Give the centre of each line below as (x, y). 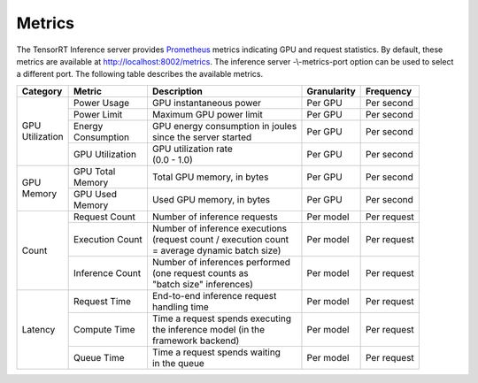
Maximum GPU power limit (207, 114)
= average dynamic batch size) (216, 250)
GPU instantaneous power (206, 103)
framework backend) (196, 341)
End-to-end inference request (214, 295)
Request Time (102, 301)
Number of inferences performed (221, 262)
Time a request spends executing (222, 318)
